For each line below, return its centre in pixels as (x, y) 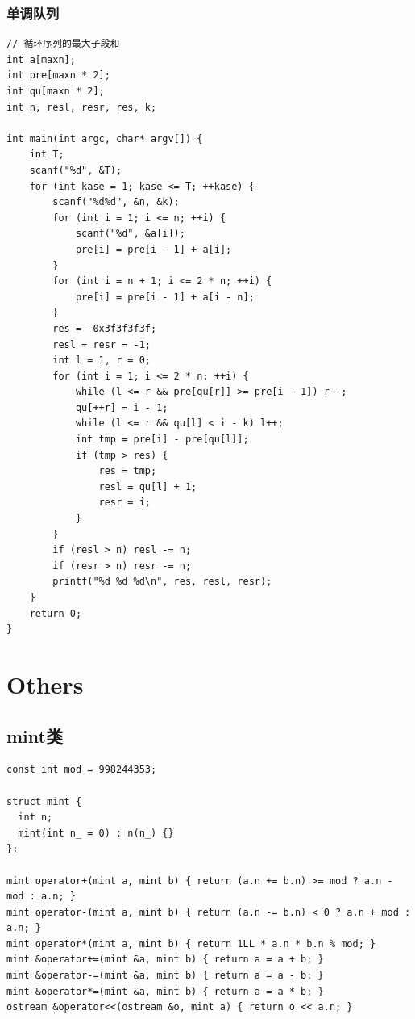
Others (45, 684)
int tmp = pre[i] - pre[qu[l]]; (162, 440)
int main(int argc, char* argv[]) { (105, 138)
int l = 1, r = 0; (102, 361)
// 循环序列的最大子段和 (63, 44)
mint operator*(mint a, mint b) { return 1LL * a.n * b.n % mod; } (191, 944)
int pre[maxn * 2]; (58, 75)
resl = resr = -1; (102, 344)
